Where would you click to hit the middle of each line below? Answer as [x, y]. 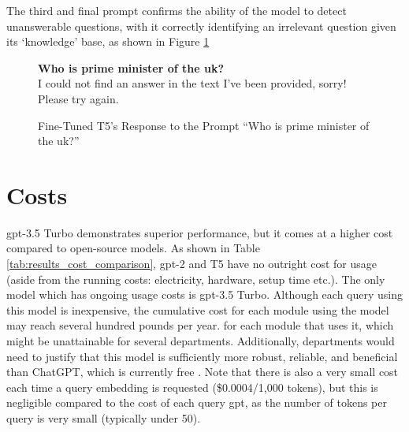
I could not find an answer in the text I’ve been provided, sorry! [192, 83]
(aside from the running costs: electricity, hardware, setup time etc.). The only [196, 279]
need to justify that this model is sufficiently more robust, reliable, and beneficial [202, 356]
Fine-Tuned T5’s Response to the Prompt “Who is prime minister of [204, 125]
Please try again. [78, 98]
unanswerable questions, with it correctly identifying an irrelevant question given [201, 26]
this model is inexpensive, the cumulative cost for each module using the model [198, 309]
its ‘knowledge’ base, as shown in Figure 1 [108, 41]
